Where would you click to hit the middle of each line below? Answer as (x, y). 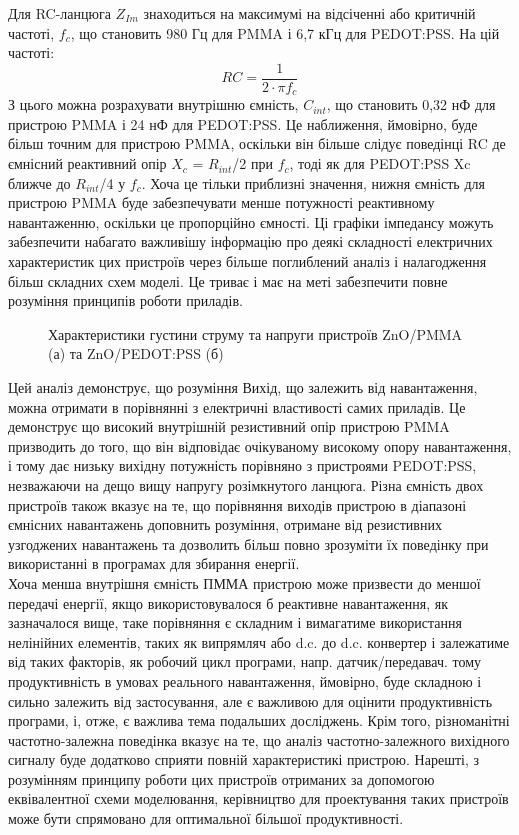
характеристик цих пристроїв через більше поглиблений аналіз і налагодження (247, 261)
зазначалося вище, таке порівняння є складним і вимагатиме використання (235, 622)
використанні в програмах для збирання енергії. (154, 563)
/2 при (252, 163)
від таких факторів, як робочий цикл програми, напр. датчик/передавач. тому (245, 661)
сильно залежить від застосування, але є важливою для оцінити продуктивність (250, 700)
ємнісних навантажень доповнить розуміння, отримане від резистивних (225, 524)
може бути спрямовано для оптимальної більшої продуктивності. (206, 818)
